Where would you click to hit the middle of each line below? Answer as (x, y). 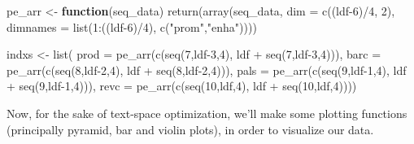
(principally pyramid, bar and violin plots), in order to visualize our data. (190, 129)
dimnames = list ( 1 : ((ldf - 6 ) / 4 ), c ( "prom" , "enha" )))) (132, 26)
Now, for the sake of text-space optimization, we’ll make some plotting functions (207, 113)
